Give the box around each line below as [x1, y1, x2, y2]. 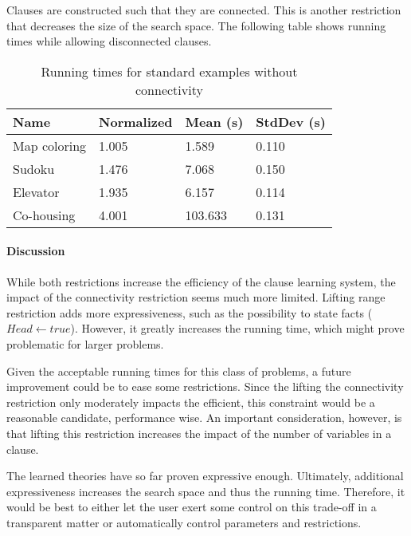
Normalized [99, 112, 173, 131]
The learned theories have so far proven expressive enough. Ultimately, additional [6, 467, 404, 484]
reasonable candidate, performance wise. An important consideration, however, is [6, 409, 402, 426]
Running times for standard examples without [41, 61, 298, 81]
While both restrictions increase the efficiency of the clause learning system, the [6, 273, 396, 290]
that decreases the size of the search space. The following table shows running [6, 17, 386, 33]
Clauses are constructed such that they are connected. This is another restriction [6, 2, 401, 18]
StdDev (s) [256, 112, 326, 131]
